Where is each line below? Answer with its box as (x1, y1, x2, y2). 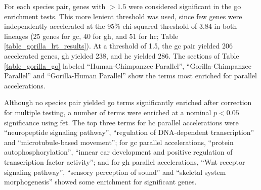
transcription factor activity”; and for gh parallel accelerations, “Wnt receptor (4, 156, 245, 167)
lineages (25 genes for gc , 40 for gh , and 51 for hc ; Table (4, 30, 179, 41)
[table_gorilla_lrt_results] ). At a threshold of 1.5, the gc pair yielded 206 (4, 40, 233, 51)
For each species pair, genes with (4, 1, 106, 11)
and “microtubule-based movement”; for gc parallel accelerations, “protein (4, 136, 234, 147)
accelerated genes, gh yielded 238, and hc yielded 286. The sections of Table (4, 50, 239, 61)
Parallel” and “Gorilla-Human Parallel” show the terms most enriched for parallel (4, 70, 257, 81)
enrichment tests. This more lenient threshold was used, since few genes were (4, 11, 242, 21)
